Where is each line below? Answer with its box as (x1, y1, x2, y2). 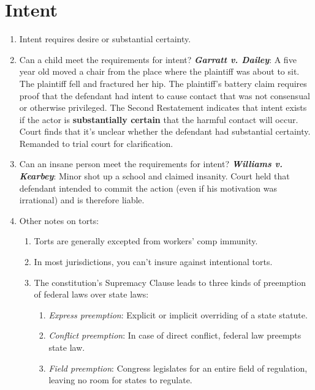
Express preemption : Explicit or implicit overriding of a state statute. (48, 308, 308, 321)
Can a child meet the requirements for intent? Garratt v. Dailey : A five (19, 53, 297, 66)
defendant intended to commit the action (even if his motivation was (19, 181, 277, 194)
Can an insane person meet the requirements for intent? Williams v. (19, 157, 283, 170)
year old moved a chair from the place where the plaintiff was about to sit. (19, 65, 300, 78)
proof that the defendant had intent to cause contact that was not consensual (19, 89, 310, 102)
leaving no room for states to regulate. (48, 373, 192, 386)
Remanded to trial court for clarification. (19, 137, 173, 149)
